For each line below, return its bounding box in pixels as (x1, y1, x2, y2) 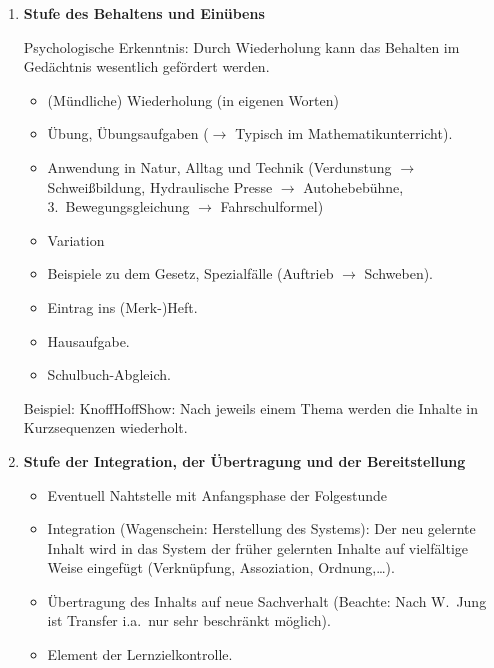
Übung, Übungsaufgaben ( (47, 123, 209, 144)
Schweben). (364, 263, 434, 284)
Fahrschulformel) (220, 196, 324, 217)
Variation (47, 229, 105, 250)
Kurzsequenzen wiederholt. (23, 417, 188, 438)
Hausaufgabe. (47, 330, 130, 351)
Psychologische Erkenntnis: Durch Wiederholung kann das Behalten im (23, 36, 460, 57)
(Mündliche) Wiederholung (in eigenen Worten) (47, 89, 340, 110)
